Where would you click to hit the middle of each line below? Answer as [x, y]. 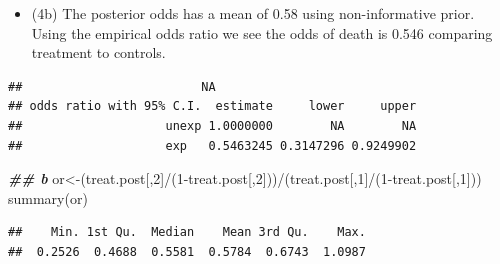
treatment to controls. [98, 52]
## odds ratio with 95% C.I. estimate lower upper [212, 106]
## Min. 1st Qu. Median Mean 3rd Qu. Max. [187, 232]
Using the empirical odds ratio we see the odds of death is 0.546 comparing [262, 32]
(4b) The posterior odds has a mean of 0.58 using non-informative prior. [253, 13]
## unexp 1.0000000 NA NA [212, 125]
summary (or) [48, 197]
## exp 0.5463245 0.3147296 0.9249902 [212, 145]
